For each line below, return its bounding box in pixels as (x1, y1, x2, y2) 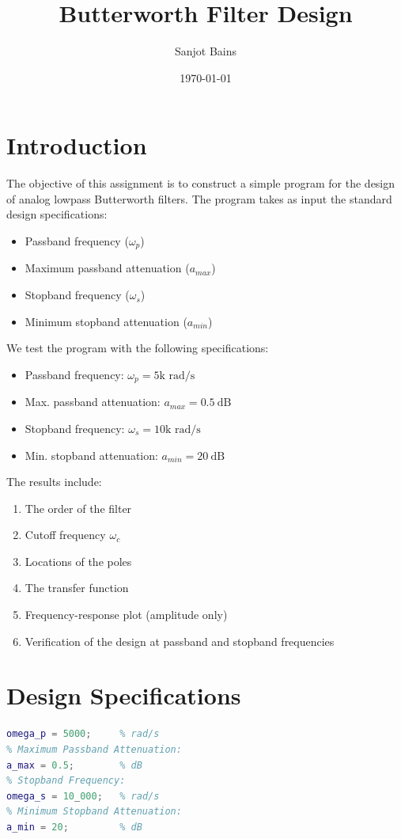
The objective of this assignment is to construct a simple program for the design (6, 175, 395, 192)
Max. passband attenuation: (25, 393, 161, 410)
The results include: (6, 473, 102, 490)
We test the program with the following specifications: (6, 340, 269, 356)
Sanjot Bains (174, 43, 237, 59)
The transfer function (25, 579, 129, 596)
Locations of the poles (25, 552, 132, 569)
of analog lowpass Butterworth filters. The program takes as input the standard (6, 190, 392, 207)
